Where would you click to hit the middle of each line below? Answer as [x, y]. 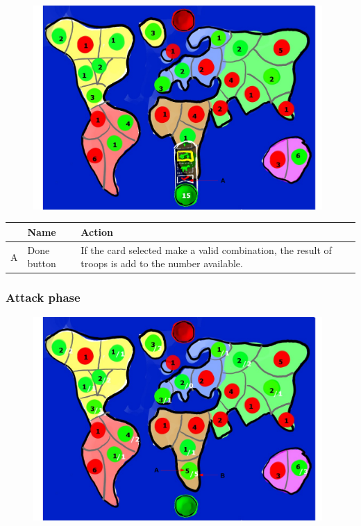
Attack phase [43, 297]
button [42, 263]
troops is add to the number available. [162, 263]
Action [97, 231]
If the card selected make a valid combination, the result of [206, 249]
